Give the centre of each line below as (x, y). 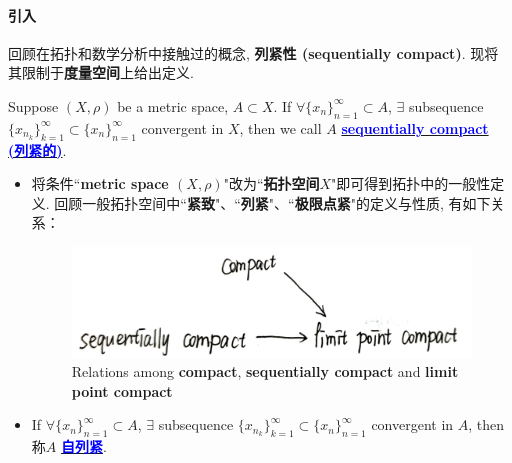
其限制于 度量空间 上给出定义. (101, 72)
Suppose (33, 105)
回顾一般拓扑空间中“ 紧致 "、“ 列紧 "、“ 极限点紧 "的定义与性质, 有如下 (272, 202)
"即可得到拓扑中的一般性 (411, 183)
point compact (122, 390)
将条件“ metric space (100, 183)
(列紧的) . (37, 149)
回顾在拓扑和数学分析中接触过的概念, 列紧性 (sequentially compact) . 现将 (253, 52)
